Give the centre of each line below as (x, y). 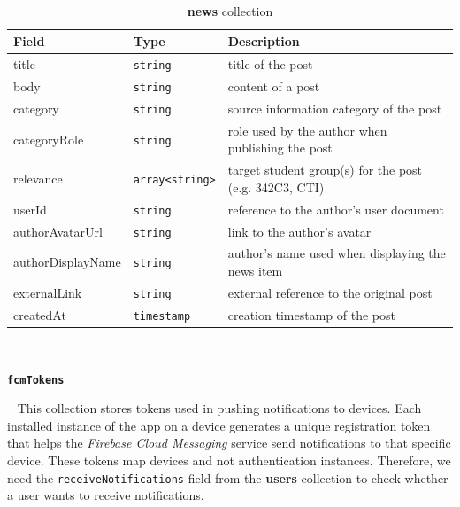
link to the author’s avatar (299, 231)
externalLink (48, 292)
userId (30, 209)
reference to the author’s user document (336, 209)
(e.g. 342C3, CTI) (276, 187)
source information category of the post (335, 108)
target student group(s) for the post (325, 170)
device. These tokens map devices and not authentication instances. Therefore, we (229, 460)
